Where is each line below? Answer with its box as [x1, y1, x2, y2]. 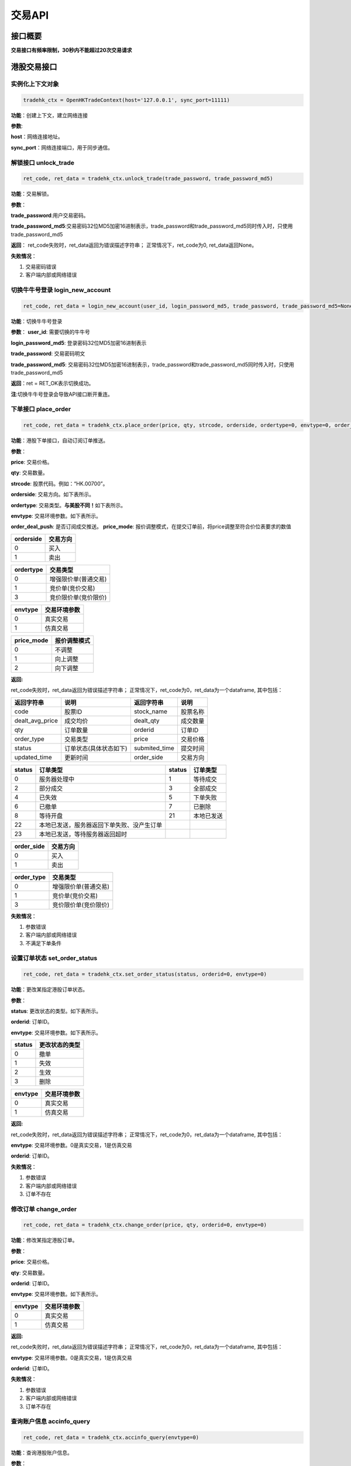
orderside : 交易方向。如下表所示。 [11, 491, 95, 498]
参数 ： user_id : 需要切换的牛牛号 [11, 328, 91, 335]
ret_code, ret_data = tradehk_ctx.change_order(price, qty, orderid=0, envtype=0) [23, 1221, 267, 1229]
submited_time [133, 744, 175, 752]
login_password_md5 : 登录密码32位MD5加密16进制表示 [11, 339, 147, 346]
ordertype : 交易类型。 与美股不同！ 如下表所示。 [11, 501, 126, 508]
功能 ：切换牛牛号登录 [11, 317, 63, 325]
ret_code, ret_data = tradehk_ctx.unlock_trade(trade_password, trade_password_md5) [23, 175, 273, 182]
